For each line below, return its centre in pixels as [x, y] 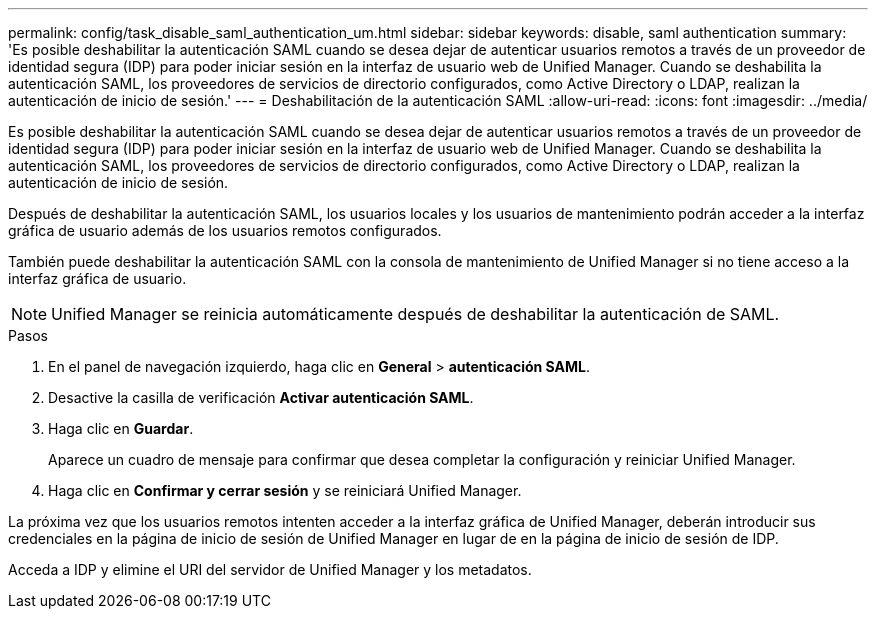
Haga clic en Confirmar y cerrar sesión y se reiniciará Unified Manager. [285, 490]
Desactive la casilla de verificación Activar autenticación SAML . [261, 397]
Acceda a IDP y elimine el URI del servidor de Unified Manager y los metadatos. [270, 569]
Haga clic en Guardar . [121, 428]
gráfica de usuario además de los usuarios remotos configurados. [225, 230]
